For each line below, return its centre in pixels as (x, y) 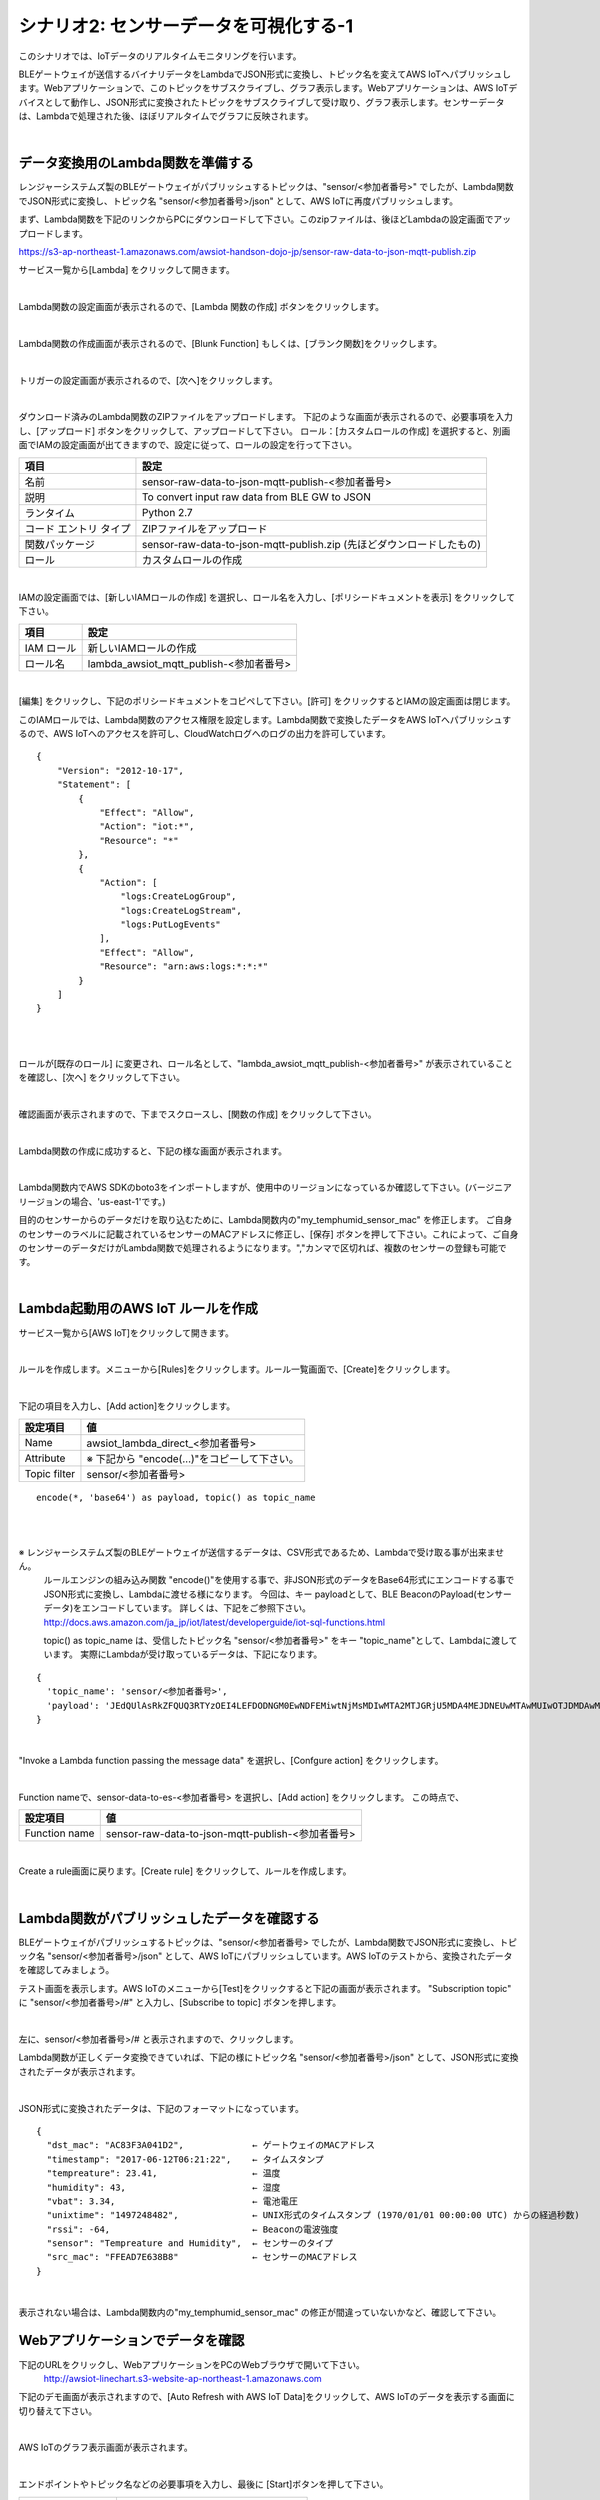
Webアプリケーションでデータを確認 (131, 2340)
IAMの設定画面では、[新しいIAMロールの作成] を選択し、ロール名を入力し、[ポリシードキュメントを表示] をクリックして (267, 597)
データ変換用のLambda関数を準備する (136, 163)
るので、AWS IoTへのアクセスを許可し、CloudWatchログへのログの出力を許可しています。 (205, 733)
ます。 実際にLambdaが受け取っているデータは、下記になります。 (187, 1654)
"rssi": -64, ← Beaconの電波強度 (192, 2229)
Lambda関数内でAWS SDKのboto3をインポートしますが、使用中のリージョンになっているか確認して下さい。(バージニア (265, 1187)
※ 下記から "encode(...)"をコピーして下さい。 (193, 1458)
